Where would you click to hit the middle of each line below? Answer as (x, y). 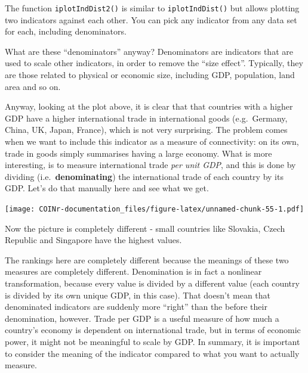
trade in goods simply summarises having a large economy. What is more (138, 153)
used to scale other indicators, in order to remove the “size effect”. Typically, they (154, 63)
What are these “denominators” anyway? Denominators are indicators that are (149, 51)
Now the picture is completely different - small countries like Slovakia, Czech (145, 228)
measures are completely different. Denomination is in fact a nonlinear (133, 271)
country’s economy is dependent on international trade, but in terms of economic (153, 330)
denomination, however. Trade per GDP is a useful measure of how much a (142, 318)
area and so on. (33, 86)
